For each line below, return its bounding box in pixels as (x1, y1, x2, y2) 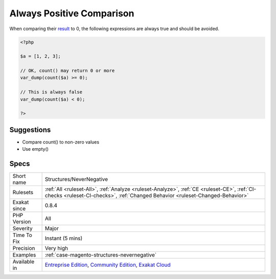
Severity (12, 225, 33, 232)
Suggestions (9, 125, 51, 134)
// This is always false (20, 89, 83, 95)
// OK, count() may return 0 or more (20, 68, 115, 74)
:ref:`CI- (237, 185, 257, 193)
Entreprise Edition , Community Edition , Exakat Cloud (44, 261, 171, 268)
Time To (12, 231, 33, 239)
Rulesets (12, 189, 33, 196)
